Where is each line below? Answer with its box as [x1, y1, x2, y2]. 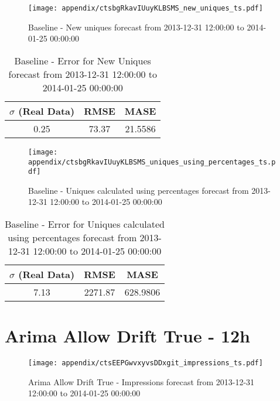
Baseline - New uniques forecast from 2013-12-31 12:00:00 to [28, 20, 244, 33]
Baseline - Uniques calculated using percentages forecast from [28, 184, 249, 196]
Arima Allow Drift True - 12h [5, 324, 250, 348]
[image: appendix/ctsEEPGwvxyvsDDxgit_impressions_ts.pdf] [28, 359, 263, 368]
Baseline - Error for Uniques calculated [5, 217, 165, 231]
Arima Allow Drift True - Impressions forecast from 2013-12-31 [28, 375, 255, 388]
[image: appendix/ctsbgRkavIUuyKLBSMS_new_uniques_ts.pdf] [28, 4, 263, 12]
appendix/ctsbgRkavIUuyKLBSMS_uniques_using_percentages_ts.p [28, 157, 276, 166]
